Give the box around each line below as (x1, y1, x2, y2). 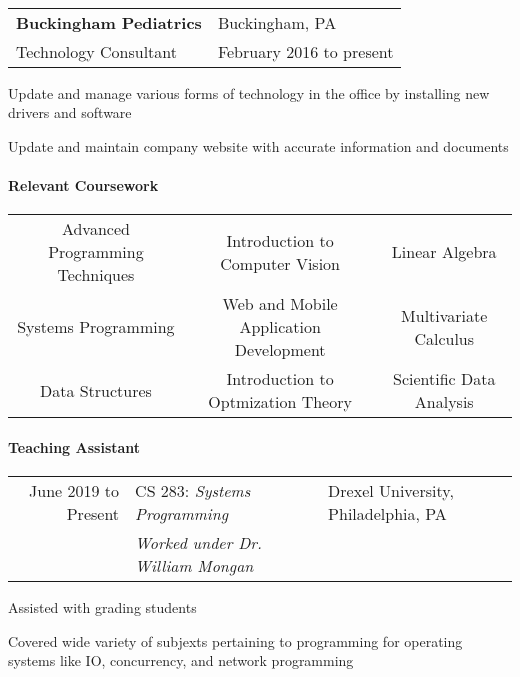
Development (234, 338, 326, 362)
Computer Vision (220, 251, 340, 275)
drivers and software (8, 102, 132, 123)
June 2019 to (29, 478, 120, 502)
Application (239, 315, 321, 339)
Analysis (414, 390, 474, 414)
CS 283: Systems (135, 478, 251, 502)
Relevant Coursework (8, 174, 159, 195)
